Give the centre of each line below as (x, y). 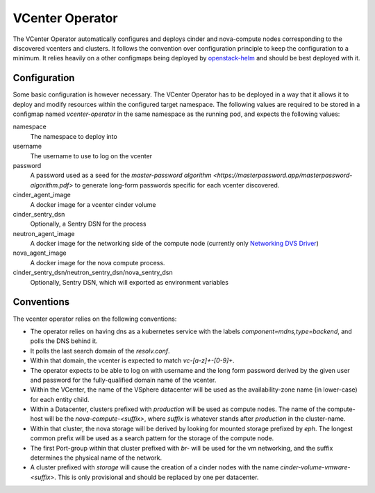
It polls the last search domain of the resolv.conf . (100, 351)
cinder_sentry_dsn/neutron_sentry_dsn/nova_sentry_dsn (93, 273)
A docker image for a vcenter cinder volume (93, 204)
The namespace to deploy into (74, 136)
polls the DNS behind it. (64, 341)
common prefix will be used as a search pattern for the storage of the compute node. (152, 438)
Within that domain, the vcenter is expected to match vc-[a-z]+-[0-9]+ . (133, 360)
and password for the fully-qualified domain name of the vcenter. (123, 380)
